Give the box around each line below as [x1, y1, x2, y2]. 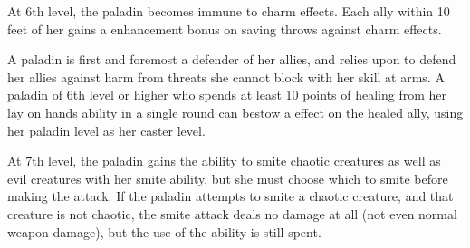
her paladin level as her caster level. [7, 120, 206, 139]
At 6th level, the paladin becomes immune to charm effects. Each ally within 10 [7, 2, 450, 20]
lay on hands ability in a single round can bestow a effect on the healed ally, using [7, 102, 464, 121]
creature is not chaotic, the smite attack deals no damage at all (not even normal [7, 204, 457, 223]
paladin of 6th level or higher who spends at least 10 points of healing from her [7, 85, 447, 104]
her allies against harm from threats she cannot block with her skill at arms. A [7, 67, 445, 86]
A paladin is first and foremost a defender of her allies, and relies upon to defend [7, 50, 456, 69]
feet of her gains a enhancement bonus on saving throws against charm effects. [7, 19, 442, 38]
